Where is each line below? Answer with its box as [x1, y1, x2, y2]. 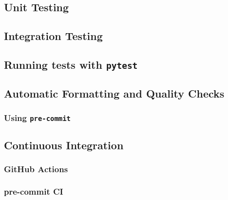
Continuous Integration [4, 137, 124, 152]
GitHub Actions [4, 162, 68, 175]
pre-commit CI [4, 185, 63, 197]
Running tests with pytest [4, 57, 138, 72]
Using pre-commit [4, 111, 71, 123]
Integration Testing [4, 28, 103, 43]
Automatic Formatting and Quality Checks [4, 86, 225, 101]
